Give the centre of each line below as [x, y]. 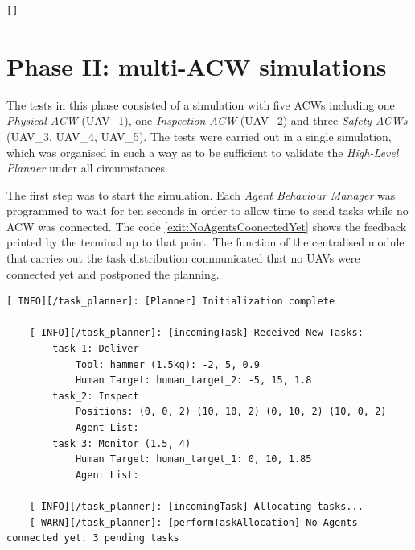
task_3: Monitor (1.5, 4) [122, 443]
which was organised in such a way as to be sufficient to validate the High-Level [203, 152]
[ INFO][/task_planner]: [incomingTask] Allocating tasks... [196, 506]
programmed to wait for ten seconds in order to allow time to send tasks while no [207, 211]
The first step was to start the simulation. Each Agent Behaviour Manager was [201, 194]
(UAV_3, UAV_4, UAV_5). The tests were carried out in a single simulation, [199, 136]
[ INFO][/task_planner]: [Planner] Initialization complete [171, 302]
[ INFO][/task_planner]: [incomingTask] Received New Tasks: [196, 333]
